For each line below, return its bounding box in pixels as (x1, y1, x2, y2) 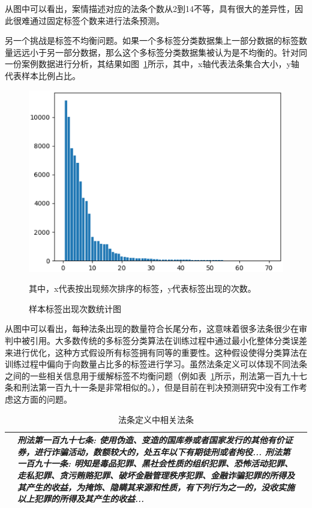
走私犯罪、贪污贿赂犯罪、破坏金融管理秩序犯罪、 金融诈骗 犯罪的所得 (17, 468, 286, 481)
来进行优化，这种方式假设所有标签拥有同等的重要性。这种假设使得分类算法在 (5, 346, 307, 358)
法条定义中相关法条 (118, 413, 194, 425)
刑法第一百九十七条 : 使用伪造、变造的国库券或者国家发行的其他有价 (17, 434, 284, 446)
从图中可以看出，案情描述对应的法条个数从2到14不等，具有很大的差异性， (5, 2, 295, 14)
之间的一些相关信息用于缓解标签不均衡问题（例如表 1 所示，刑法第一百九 (5, 369, 290, 382)
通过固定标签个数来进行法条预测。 (29, 14, 164, 26)
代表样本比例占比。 (5, 69, 80, 81)
